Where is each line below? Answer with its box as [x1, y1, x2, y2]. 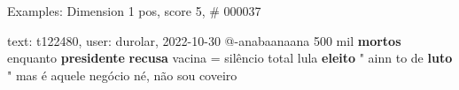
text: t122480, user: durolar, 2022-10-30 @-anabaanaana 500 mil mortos [7, 31, 401, 49]
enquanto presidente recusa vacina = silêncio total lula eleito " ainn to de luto [7, 49, 453, 67]
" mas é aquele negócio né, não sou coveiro [7, 65, 237, 84]
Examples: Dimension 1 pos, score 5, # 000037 [7, 2, 261, 19]
